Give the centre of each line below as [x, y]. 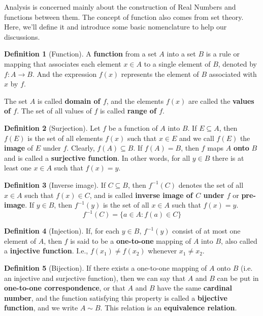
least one [18, 168]
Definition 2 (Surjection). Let [52, 127]
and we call [197, 138]
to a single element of [177, 63]
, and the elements [135, 100]
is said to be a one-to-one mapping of [131, 240]
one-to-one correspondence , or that [65, 288]
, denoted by [237, 63]
